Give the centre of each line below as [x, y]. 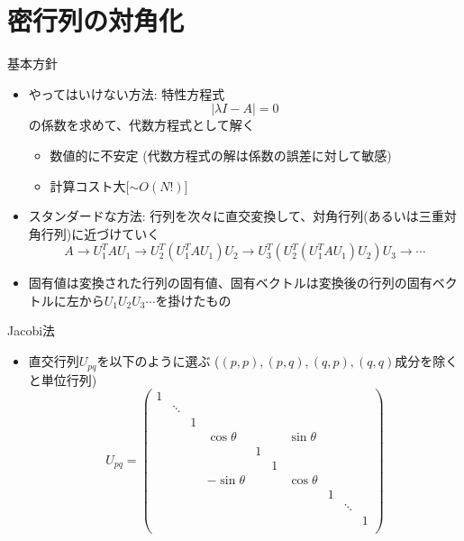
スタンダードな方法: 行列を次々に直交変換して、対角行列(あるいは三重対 [242, 216]
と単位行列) [63, 379]
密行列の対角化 [96, 20]
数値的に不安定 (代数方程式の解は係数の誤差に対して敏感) [221, 155]
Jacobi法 [32, 330]
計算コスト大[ [90, 185]
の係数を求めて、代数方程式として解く [141, 125]
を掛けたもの [193, 300]
